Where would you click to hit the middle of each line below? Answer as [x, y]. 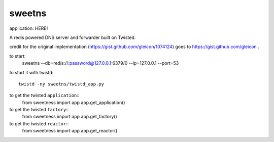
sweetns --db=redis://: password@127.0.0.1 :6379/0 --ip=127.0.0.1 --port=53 [100, 63]
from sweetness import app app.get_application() [74, 102]
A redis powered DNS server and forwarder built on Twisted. [73, 37]
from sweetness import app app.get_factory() [70, 117]
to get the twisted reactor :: [39, 123]
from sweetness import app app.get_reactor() [70, 131]
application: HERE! [29, 28]
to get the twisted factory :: [39, 110]
